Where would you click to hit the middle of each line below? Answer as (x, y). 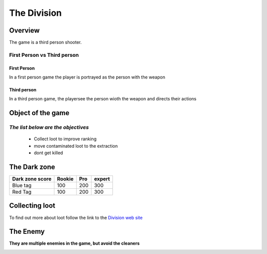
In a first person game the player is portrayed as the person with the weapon (87, 77)
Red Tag (22, 192)
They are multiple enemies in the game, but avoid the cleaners (74, 243)
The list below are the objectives (49, 127)
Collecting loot (32, 206)
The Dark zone (32, 167)
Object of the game (39, 113)
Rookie (65, 179)
